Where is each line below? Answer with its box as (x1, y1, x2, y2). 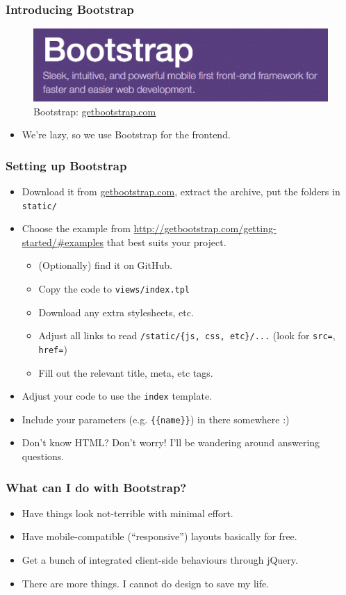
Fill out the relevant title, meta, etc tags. (38, 365, 213, 380)
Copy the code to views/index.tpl (38, 281, 190, 295)
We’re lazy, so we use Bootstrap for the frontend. (22, 127, 231, 142)
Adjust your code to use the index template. (22, 389, 212, 403)
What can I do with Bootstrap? (6, 478, 187, 496)
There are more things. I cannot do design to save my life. (22, 576, 270, 590)
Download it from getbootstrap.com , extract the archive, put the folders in (22, 184, 340, 198)
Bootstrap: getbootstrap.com (33, 104, 156, 118)
